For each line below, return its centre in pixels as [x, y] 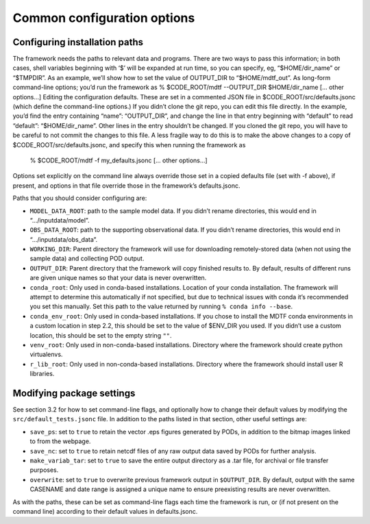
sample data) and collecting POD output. [87, 259]
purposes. [44, 470]
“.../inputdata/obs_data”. [64, 239]
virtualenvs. [46, 354]
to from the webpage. [60, 441]
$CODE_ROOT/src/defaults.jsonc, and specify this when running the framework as [129, 145]
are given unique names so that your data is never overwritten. [118, 278]
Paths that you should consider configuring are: [80, 198]
